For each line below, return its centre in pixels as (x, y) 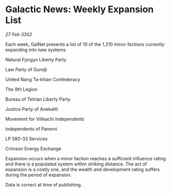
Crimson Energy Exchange (33, 149)
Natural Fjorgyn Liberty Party (36, 59)
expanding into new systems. (36, 50)
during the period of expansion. (39, 175)
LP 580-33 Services (26, 138)
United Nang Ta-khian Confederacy (43, 79)
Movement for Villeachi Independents (45, 119)
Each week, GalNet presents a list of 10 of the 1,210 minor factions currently (85, 44)
